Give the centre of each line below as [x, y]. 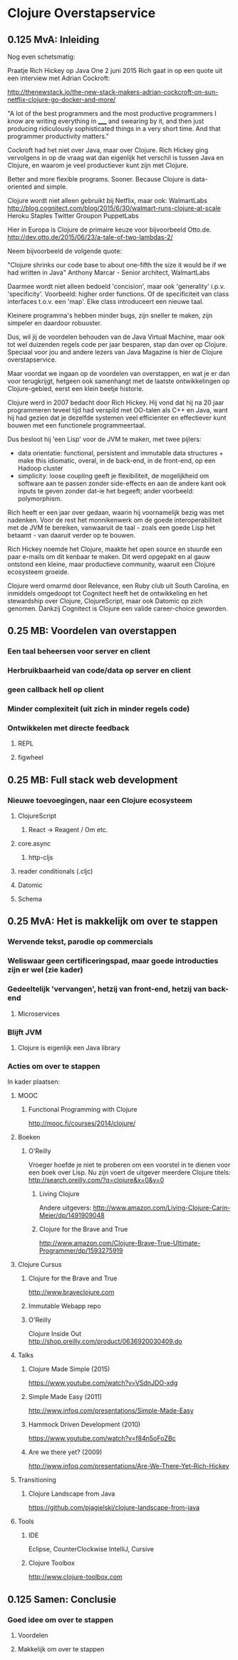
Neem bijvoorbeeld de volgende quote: [65, 251]
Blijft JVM [25, 1032]
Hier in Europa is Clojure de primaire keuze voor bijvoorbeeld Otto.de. [109, 229]
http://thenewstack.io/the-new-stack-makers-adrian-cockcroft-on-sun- [113, 92]
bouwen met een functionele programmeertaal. [77, 425]
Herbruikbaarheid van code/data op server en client [99, 671]
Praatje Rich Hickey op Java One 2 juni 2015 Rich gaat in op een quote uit [115, 70]
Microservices [39, 1014]
